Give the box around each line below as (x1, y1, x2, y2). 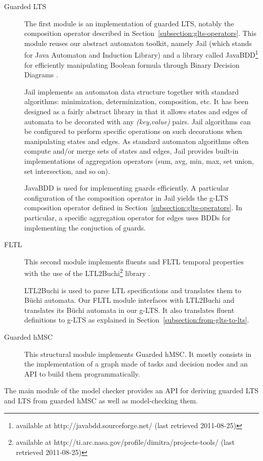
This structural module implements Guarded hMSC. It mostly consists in (24, 348, 252, 359)
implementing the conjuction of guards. (24, 222, 146, 233)
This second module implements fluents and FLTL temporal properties (24, 256, 244, 266)
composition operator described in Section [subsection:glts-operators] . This (24, 28, 256, 38)
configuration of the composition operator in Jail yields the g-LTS (24, 192, 229, 203)
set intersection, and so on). (24, 165, 110, 176)
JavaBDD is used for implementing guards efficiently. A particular (24, 182, 229, 193)
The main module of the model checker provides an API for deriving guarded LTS (4, 385, 259, 396)
